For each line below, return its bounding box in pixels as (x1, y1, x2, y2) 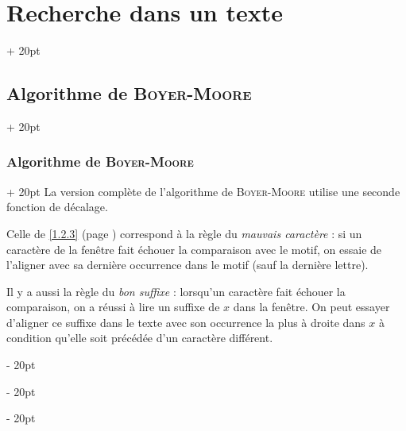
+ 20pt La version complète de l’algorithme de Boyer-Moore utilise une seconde (6, 183, 400, 199)
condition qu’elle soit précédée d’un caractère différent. (6, 329, 273, 346)
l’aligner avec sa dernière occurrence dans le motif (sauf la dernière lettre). (6, 256, 369, 273)
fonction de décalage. (6, 198, 108, 215)
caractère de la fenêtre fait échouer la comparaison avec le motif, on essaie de (6, 241, 382, 257)
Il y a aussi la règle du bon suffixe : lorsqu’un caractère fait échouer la (6, 283, 346, 299)
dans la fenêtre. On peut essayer (233, 298, 390, 315)
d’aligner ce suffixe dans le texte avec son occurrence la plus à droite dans (6, 314, 365, 330)
